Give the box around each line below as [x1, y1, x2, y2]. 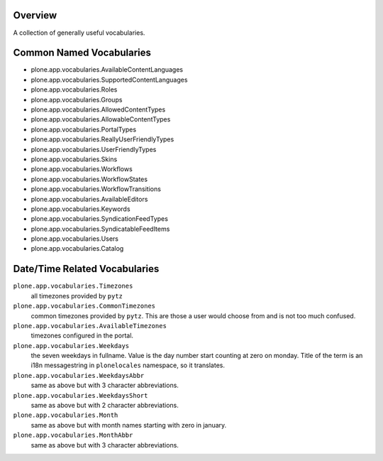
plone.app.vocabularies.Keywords [30, 205, 131, 213]
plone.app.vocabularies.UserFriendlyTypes [30, 145, 157, 153]
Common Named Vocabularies [13, 47, 152, 59]
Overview [13, 9, 57, 21]
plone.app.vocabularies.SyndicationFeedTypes [30, 215, 168, 223]
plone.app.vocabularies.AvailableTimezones [13, 322, 167, 330]
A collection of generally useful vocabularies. [13, 28, 145, 37]
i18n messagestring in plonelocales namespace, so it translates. [30, 361, 225, 369]
